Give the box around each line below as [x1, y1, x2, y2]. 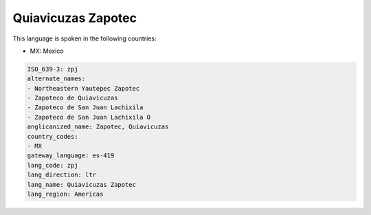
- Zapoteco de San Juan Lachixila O [27, 113, 151, 121]
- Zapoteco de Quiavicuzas [27, 94, 118, 102]
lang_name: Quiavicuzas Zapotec [27, 181, 137, 188]
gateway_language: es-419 [27, 152, 115, 159]
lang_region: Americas [27, 190, 104, 198]
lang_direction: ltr [27, 171, 96, 179]
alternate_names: [27, 75, 86, 82]
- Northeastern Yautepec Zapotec [27, 84, 140, 92]
